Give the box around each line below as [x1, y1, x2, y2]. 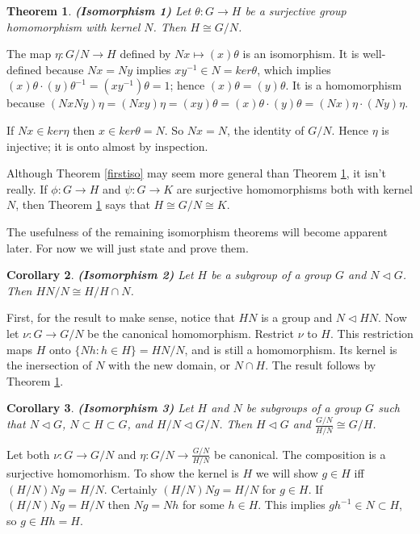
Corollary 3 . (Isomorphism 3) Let [6, 399, 194, 416]
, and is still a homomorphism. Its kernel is [184, 340, 397, 357]
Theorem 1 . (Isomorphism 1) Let [6, 2, 191, 19]
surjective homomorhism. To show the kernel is [6, 465, 239, 482]
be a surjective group [245, 2, 346, 19]
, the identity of [226, 121, 304, 138]
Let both [6, 445, 50, 462]
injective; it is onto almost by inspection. [6, 137, 208, 154]
